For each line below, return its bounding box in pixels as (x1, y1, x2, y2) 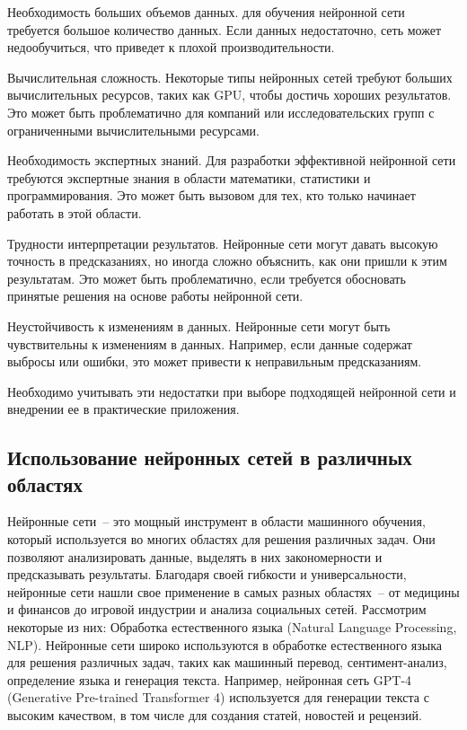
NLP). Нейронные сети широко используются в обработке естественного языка (7, 635, 443, 654)
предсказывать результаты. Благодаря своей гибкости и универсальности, (7, 565, 407, 584)
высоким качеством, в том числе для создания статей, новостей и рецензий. (7, 706, 422, 724)
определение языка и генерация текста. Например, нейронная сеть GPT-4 (7, 670, 412, 689)
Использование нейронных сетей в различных (7, 444, 412, 471)
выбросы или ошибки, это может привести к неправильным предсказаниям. (7, 352, 422, 371)
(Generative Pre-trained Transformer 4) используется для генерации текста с (7, 688, 429, 707)
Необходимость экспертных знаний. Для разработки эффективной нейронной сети (7, 151, 456, 170)
